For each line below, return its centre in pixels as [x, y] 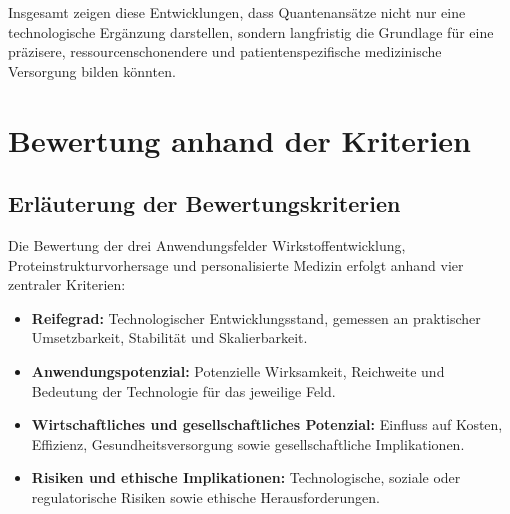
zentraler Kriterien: [67, 284]
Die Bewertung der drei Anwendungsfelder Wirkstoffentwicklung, [207, 244]
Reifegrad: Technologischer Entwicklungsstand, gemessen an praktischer [256, 317]
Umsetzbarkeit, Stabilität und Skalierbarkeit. [169, 337]
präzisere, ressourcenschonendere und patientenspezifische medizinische [225, 51]
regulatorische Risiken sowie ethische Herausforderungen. [205, 496]
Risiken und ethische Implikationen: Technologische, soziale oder [246, 477]
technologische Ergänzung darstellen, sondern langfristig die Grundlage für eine [251, 31]
